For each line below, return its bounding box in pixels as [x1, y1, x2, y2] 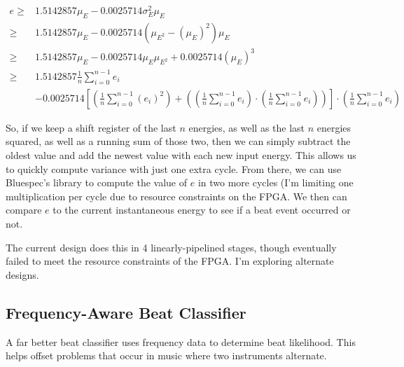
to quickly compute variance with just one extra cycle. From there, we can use [6, 161, 342, 176]
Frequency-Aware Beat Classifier [6, 301, 246, 323]
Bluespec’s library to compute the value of [6, 175, 188, 190]
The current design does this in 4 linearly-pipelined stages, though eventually [6, 240, 337, 254]
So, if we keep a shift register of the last [6, 120, 176, 134]
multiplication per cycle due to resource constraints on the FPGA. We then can [6, 188, 347, 203]
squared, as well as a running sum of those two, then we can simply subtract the [6, 134, 351, 148]
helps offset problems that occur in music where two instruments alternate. [6, 348, 327, 363]
